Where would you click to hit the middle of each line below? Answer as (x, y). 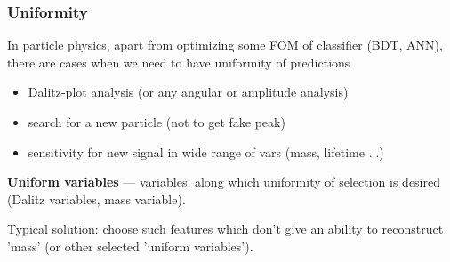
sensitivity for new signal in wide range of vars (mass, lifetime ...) (206, 151)
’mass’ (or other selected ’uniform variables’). (130, 246)
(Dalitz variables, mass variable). (96, 198)
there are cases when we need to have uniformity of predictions (179, 62)
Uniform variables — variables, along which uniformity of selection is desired (224, 182)
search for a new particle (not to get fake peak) (157, 122)
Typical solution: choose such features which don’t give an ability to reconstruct (225, 229)
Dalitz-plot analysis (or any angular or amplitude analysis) (188, 92)
